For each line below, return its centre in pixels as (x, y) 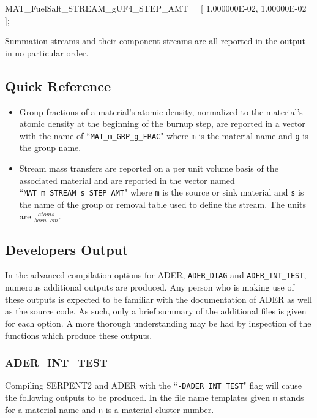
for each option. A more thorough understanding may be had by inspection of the (158, 323)
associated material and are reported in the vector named (127, 180)
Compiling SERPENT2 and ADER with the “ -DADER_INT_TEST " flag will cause (154, 385)
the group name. (50, 147)
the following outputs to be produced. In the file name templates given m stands (155, 397)
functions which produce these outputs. (79, 335)
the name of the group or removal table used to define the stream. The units (162, 204)
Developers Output (67, 249)
